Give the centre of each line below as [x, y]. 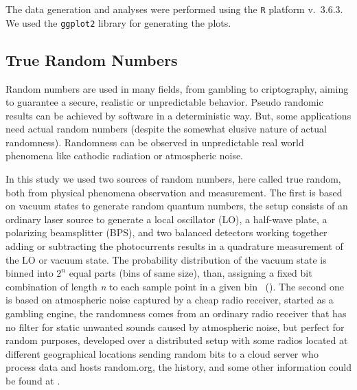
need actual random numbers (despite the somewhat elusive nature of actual [166, 129]
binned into [30, 273]
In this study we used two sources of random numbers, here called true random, [173, 179]
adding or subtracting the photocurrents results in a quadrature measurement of [174, 246]
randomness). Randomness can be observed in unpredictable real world [155, 142]
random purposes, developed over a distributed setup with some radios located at [177, 340]
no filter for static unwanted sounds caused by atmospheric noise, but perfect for [175, 326]
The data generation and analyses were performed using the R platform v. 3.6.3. [174, 9]
